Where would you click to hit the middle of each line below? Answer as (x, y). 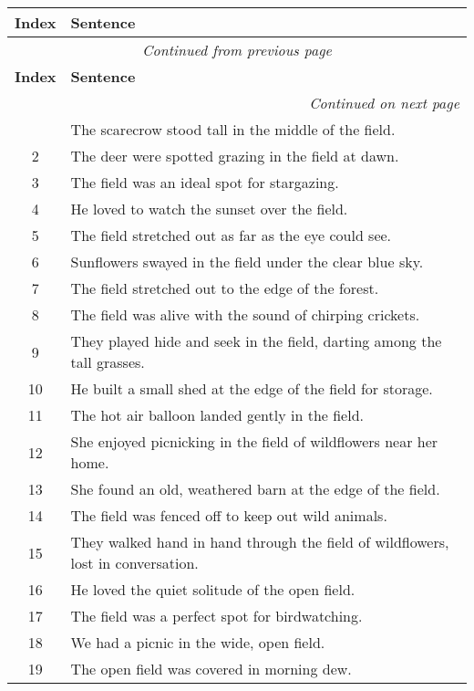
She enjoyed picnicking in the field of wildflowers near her (254, 441)
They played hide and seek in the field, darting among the (256, 341)
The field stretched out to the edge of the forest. (225, 288)
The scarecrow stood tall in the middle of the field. (233, 129)
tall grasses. (108, 362)
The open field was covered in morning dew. (211, 669)
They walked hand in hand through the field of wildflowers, (260, 542)
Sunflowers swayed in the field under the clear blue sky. (247, 262)
